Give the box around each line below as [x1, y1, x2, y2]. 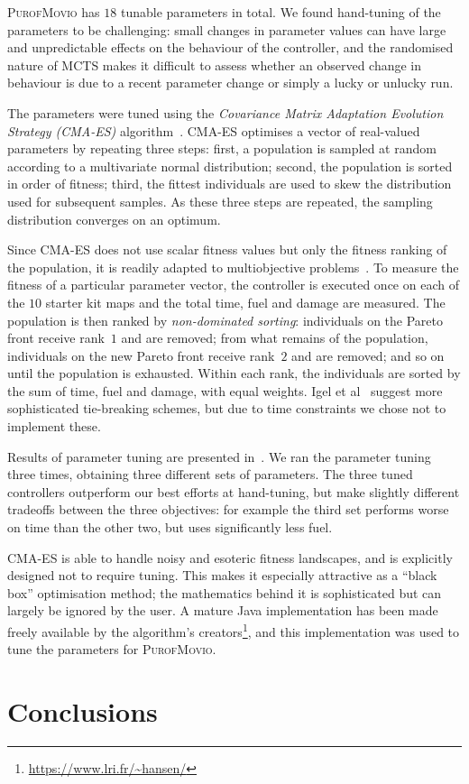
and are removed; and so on [291, 346, 445, 364]
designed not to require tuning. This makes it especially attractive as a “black [7, 566, 437, 585]
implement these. [7, 417, 101, 436]
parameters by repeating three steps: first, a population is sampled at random [7, 139, 437, 158]
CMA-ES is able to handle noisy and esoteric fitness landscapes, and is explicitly [7, 548, 453, 567]
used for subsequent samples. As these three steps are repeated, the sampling [7, 191, 433, 210]
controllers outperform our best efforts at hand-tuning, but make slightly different [7, 482, 460, 501]
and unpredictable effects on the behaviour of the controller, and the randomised [7, 38, 454, 57]
